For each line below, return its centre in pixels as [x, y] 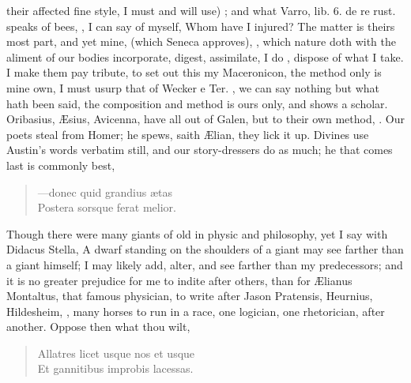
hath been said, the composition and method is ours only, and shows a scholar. [197, 103]
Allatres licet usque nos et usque [116, 353]
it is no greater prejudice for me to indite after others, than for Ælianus [179, 280]
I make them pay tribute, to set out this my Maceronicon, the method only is [194, 72]
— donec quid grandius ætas [105, 191]
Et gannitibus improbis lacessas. [115, 368]
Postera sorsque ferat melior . [107, 207]
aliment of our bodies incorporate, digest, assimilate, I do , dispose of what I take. [205, 56]
